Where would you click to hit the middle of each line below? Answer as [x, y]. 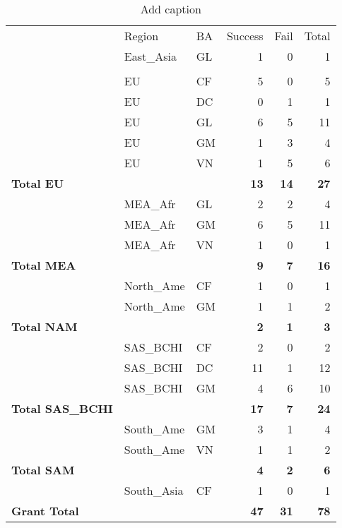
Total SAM [43, 470]
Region [141, 36]
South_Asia [154, 490]
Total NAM [45, 326]
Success [245, 36]
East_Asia [150, 56]
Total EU [38, 183]
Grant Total [45, 511]
